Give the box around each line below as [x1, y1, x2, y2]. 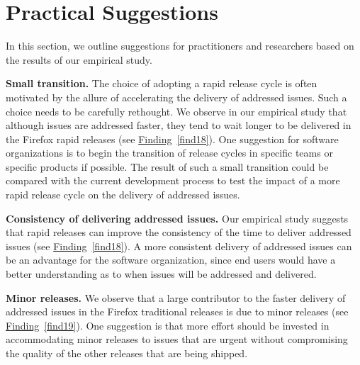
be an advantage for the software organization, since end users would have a [6, 252, 336, 267]
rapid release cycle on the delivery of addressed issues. [6, 187, 240, 202]
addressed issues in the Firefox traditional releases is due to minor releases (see [6, 304, 349, 319]
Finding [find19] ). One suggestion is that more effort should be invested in [6, 318, 330, 332]
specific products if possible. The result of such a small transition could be [6, 159, 329, 174]
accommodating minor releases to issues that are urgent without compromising [6, 332, 348, 347]
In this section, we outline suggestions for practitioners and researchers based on [6, 38, 354, 53]
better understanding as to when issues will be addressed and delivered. [6, 266, 317, 281]
